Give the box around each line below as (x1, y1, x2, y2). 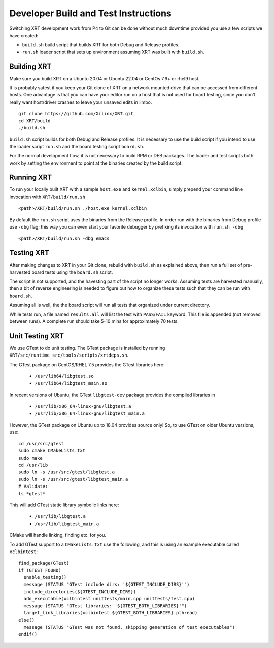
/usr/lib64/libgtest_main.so (35, 380, 108, 386)
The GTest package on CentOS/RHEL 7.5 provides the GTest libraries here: (9, 361, 165, 368)
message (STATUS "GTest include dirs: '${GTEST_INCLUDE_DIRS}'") (23, 581, 190, 588)
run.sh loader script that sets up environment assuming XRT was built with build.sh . (22, 49, 205, 55)
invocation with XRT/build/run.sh (9, 193, 86, 200)
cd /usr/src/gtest (18, 441, 64, 446)
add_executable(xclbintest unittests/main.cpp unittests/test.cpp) (23, 596, 195, 602)
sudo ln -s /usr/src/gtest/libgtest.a (18, 469, 115, 475)
